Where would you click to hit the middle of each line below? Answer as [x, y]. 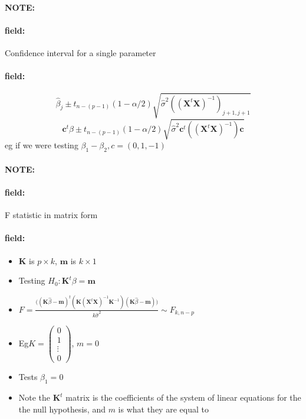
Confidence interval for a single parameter [80, 52]
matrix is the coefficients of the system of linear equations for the [183, 397]
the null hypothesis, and [62, 409]
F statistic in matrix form [51, 215]
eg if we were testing [42, 145]
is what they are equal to [163, 409]
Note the [34, 397]
